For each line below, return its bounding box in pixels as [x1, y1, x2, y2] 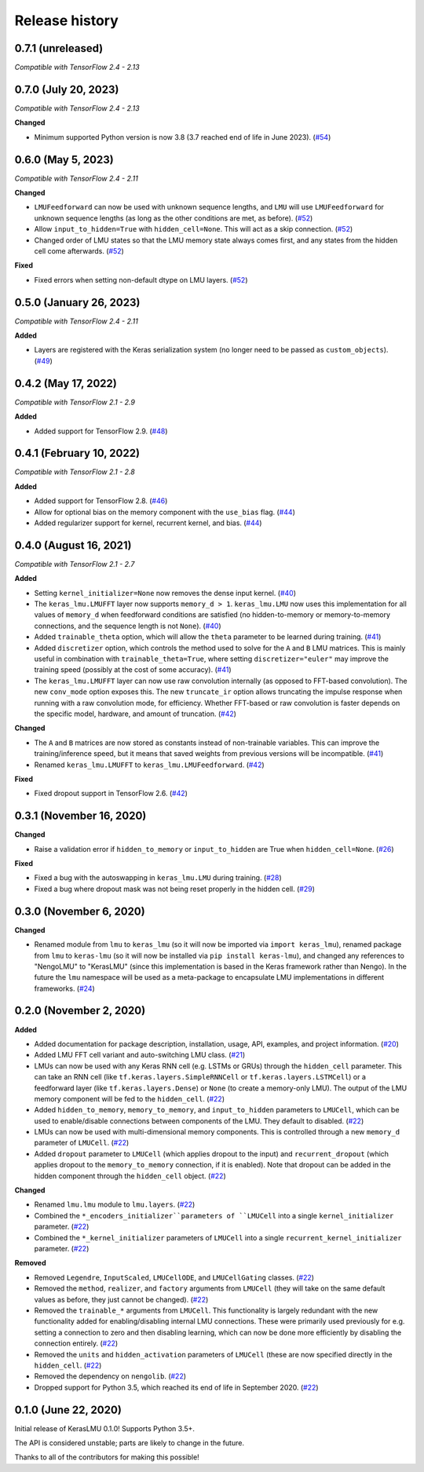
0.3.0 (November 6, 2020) [14, 904, 145, 918]
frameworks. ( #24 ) [34, 984, 96, 993]
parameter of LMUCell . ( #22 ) [34, 1138, 130, 1148]
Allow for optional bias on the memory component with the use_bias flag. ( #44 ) [34, 507, 296, 517]
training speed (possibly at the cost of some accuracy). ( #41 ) [34, 665, 232, 674]
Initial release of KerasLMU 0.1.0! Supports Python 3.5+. [14, 1423, 196, 1433]
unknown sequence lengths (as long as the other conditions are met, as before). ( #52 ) [34, 213, 313, 223]
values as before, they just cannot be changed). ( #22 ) [34, 1295, 209, 1304]
